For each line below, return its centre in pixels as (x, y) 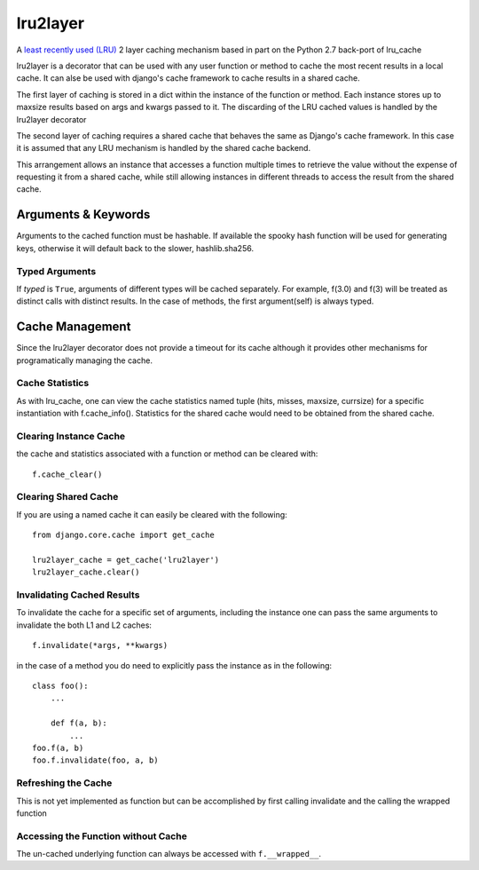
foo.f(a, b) (58, 748)
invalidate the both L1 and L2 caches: (84, 625)
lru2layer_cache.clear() (86, 572)
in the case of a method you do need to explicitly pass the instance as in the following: (174, 665)
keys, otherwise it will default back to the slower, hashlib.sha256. (135, 248)
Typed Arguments (56, 271)
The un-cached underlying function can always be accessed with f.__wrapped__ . (169, 854)
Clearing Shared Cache (67, 497)
